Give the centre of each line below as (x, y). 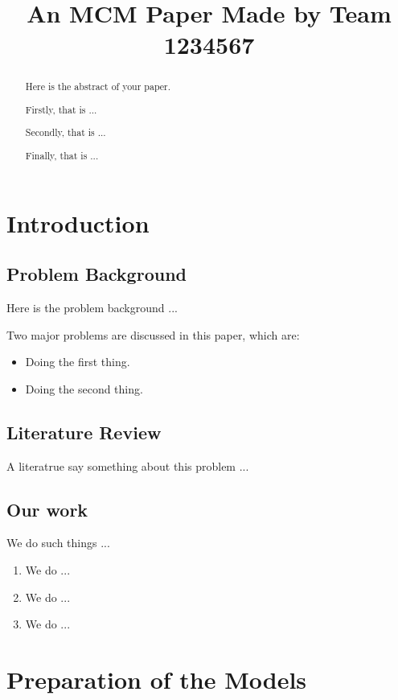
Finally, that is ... (62, 155)
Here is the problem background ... (92, 308)
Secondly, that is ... (66, 132)
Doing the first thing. (78, 362)
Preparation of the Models (157, 679)
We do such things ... (58, 543)
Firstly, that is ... (61, 109)
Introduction (78, 222)
